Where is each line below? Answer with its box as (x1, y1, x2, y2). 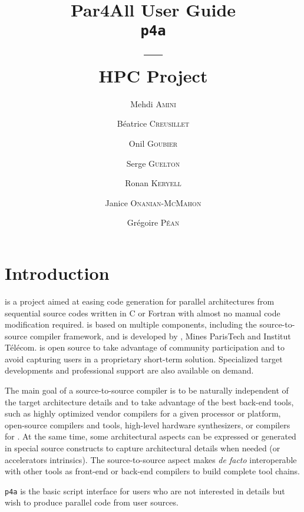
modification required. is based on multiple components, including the (5, 318, 257, 331)
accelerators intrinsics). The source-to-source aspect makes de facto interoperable (5, 453, 297, 465)
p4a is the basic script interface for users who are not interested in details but (5, 484, 285, 497)
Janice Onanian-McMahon (105, 196, 201, 209)
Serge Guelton (126, 157, 180, 169)
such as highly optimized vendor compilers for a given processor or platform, (5, 407, 281, 419)
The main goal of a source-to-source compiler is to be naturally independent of (5, 384, 289, 397)
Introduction (5, 260, 110, 285)
